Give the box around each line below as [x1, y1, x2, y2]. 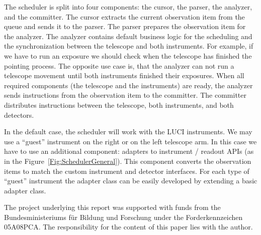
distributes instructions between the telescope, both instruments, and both [4, 99, 234, 110]
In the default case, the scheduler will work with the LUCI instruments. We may [4, 126, 252, 137]
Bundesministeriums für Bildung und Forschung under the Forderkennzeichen [4, 211, 243, 222]
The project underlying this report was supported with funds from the [4, 202, 221, 212]
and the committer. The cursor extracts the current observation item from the [4, 11, 245, 22]
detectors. [4, 109, 34, 120]
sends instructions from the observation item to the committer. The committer [4, 90, 246, 100]
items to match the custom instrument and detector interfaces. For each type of [4, 165, 249, 176]
